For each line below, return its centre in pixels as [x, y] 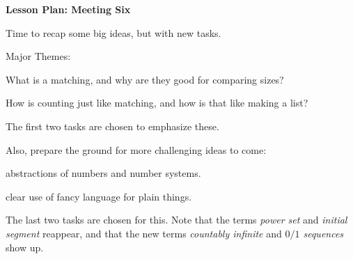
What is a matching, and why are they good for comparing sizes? [145, 79]
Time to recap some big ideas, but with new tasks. [113, 32]
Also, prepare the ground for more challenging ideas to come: [136, 149]
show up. [25, 247]
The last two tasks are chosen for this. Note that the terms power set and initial [176, 220]
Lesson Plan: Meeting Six [68, 9]
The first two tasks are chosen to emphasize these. [112, 126]
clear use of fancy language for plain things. [99, 196]
